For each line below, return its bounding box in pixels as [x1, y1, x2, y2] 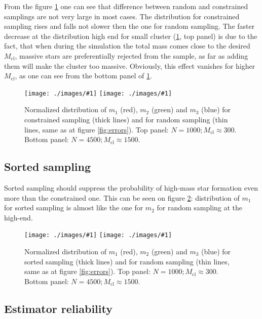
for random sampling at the [157, 202, 243, 213]
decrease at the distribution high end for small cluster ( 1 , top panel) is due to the [4, 30, 257, 41]
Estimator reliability [4, 300, 113, 316]
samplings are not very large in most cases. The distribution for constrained [4, 11, 240, 21]
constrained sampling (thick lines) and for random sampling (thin [24, 114, 228, 124]
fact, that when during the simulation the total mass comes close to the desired [4, 40, 250, 51]
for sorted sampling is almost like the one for [4, 202, 143, 213]
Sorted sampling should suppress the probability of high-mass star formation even [4, 182, 258, 193]
